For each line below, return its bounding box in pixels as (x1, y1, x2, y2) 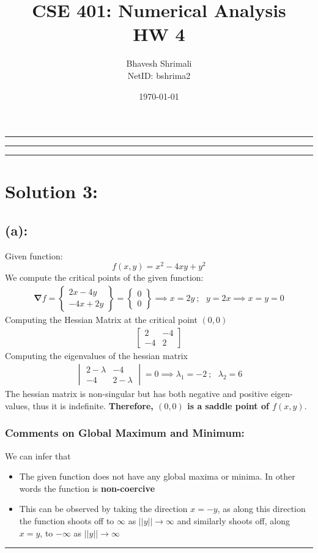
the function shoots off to (19, 514, 114, 527)
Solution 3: (5, 179, 98, 204)
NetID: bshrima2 (127, 69, 191, 81)
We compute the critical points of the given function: (5, 271, 204, 284)
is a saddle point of (187, 399, 269, 412)
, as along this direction (217, 502, 306, 515)
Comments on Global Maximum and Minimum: (5, 425, 245, 440)
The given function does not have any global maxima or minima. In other (19, 470, 295, 483)
